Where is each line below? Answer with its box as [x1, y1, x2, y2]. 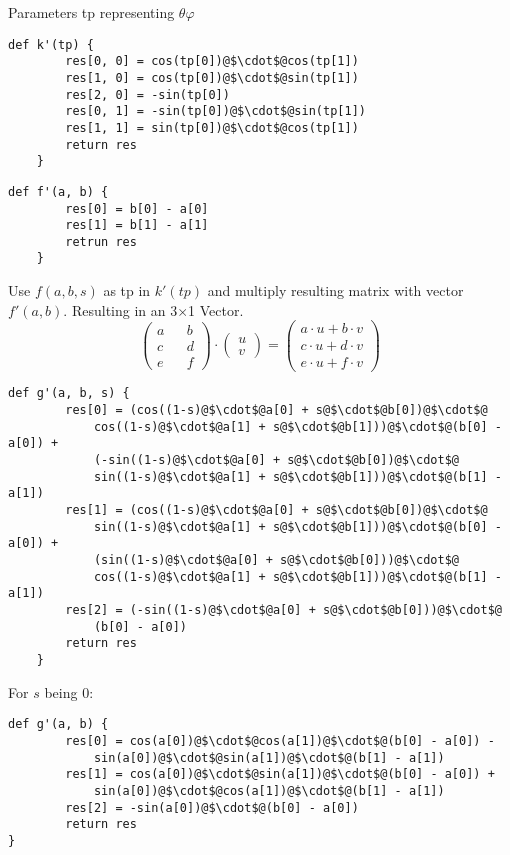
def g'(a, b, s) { [8, 386, 130, 401]
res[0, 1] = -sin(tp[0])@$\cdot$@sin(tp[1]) [65, 104, 366, 119]
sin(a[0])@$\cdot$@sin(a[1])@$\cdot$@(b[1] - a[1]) [93, 750, 445, 765]
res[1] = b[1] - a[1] [65, 218, 209, 233]
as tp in [103, 280, 151, 301]
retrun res [65, 234, 137, 249]
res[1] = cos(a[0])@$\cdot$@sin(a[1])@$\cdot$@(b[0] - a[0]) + [65, 767, 495, 782]
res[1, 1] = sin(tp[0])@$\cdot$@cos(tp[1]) [65, 120, 359, 135]
